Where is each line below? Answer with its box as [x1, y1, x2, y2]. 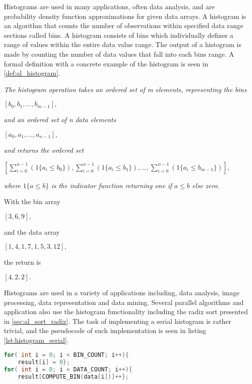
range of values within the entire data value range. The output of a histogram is [4, 39, 241, 49]
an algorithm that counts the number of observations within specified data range [4, 20, 243, 31]
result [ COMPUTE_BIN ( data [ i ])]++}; [17, 373, 129, 381]
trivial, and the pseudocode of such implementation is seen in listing [4, 325, 206, 336]
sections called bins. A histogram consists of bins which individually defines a [4, 30, 234, 40]
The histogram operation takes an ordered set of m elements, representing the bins [4, 84, 247, 94]
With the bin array [4, 196, 61, 207]
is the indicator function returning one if [51, 180, 172, 190]
